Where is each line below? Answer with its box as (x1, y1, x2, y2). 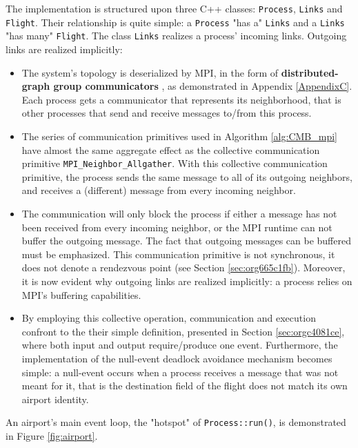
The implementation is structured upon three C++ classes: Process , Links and (6, 1, 343, 15)
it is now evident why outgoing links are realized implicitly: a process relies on (21, 273, 352, 288)
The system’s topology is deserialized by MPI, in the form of (21, 65, 279, 79)
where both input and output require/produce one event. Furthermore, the (21, 338, 338, 352)
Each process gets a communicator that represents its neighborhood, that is (21, 92, 341, 106)
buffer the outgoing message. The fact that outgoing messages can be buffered (21, 233, 351, 248)
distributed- (281, 65, 339, 79)
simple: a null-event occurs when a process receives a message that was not (21, 364, 339, 379)
